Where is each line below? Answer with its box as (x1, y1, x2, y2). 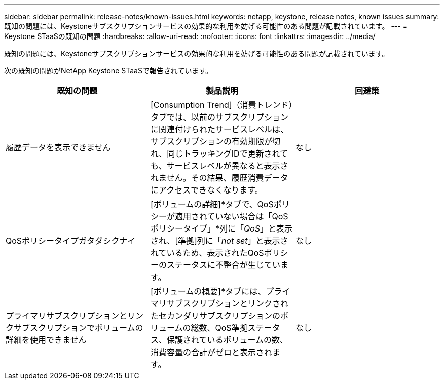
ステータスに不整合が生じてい (166, 260, 280, 270)
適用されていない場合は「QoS (174, 211, 288, 221)
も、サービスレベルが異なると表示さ (150, 161, 288, 171)
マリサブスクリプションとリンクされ (150, 298, 288, 309)
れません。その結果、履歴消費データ (150, 173, 288, 183)
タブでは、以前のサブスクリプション (150, 112, 288, 122)
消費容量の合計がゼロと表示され (150, 347, 272, 357)
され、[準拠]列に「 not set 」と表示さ (150, 236, 288, 246)
